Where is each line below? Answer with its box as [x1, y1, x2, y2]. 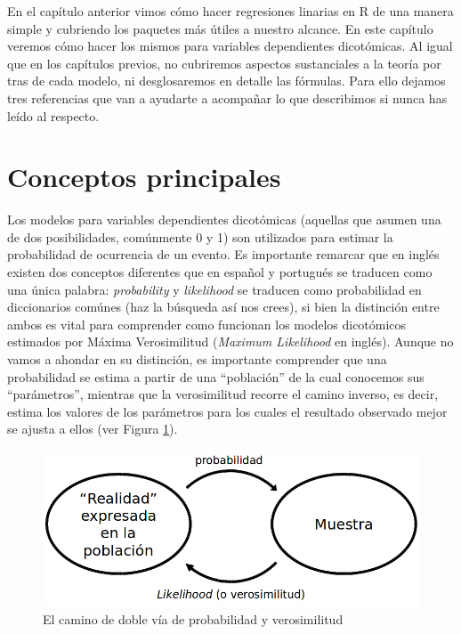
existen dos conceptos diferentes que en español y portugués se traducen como [7, 263, 433, 281]
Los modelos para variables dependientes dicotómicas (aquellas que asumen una [7, 210, 441, 229]
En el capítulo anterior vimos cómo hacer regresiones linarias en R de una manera [7, 2, 454, 20]
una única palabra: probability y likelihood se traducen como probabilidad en [7, 280, 422, 298]
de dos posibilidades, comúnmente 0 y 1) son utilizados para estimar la [7, 227, 393, 246]
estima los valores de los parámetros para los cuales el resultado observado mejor [7, 402, 448, 420]
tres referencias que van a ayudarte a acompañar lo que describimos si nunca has [7, 88, 448, 107]
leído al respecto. [7, 106, 100, 125]
